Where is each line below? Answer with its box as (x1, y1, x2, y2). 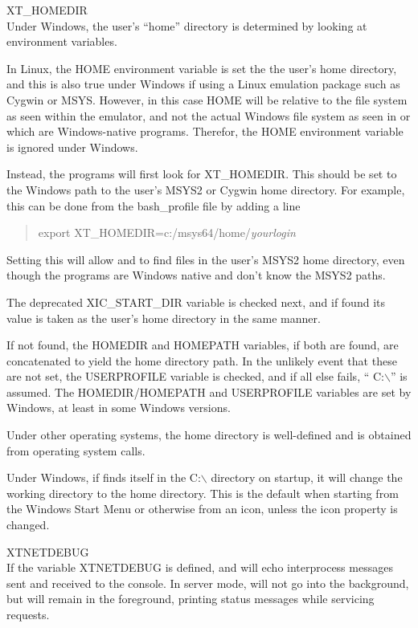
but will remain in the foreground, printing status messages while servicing (6, 590, 375, 607)
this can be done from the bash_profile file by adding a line (6, 197, 301, 214)
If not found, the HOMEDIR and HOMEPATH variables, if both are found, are (6, 336, 399, 353)
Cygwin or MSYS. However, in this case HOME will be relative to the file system (6, 91, 408, 108)
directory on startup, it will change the (211, 469, 403, 486)
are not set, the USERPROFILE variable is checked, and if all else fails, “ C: (6, 368, 384, 385)
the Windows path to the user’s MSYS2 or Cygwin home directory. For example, (6, 181, 405, 198)
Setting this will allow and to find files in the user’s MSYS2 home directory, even (6, 251, 405, 267)
